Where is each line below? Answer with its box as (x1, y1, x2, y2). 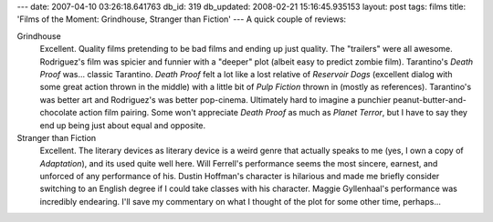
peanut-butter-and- (393, 94, 467, 105)
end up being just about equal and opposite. (39, 119, 206, 131)
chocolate (39, 107, 78, 118)
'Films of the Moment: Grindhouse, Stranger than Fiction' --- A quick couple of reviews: (16, 14, 347, 25)
